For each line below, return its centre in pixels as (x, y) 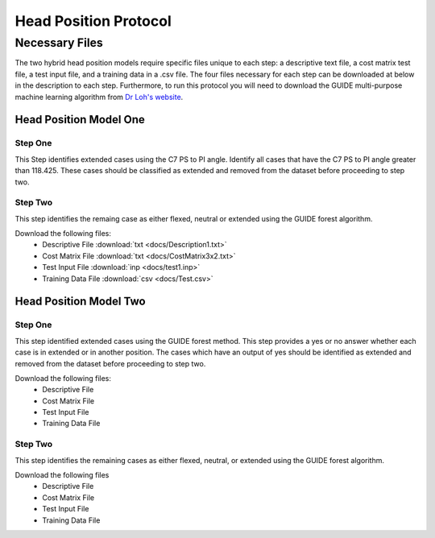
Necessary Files (59, 43)
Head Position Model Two (80, 302)
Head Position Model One (80, 120)
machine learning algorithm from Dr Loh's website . (99, 97)
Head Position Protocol (93, 21)
